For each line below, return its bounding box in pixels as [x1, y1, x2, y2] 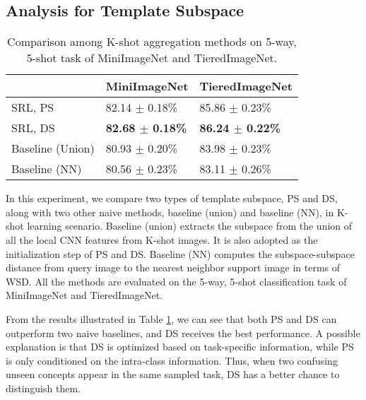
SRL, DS [11, 119, 55, 136]
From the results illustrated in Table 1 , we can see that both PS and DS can [6, 311, 337, 326]
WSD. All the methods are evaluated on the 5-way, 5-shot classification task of [6, 273, 347, 288]
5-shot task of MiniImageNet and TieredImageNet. [26, 49, 278, 66]
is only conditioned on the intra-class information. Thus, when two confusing [6, 353, 338, 367]
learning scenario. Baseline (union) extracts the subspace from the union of [27, 218, 353, 233]
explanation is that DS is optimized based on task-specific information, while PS [6, 339, 354, 354]
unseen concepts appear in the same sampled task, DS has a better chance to [6, 367, 340, 382]
